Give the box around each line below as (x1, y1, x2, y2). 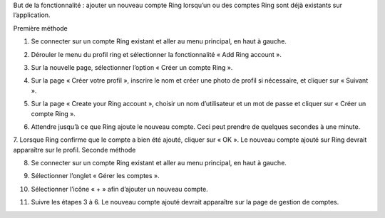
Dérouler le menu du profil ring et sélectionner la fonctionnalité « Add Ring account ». (31, 50, 282, 58)
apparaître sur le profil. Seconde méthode (13, 145, 136, 154)
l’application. (13, 11, 51, 19)
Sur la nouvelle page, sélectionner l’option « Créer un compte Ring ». (31, 63, 233, 71)
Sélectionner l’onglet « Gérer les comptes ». (31, 172, 160, 180)
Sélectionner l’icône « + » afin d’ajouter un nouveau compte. (31, 185, 208, 193)
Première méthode (13, 24, 68, 32)
